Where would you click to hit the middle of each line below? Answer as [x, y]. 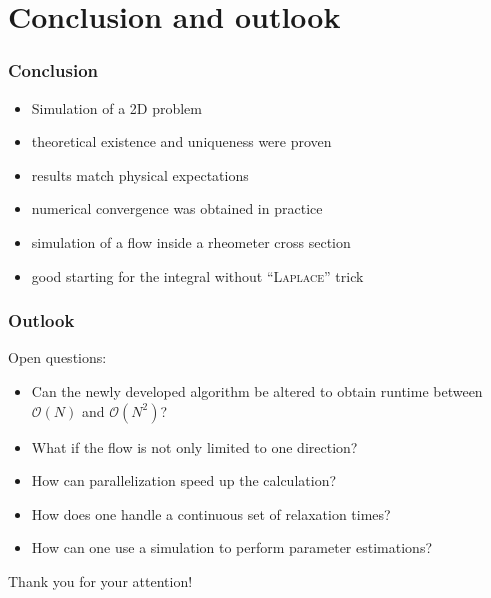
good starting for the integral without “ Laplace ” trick [197, 275]
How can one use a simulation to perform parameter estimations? [231, 547]
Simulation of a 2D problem [116, 107]
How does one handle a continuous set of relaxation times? [211, 513]
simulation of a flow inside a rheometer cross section [191, 241]
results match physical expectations [140, 174]
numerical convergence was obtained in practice [177, 208]
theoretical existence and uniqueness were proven [181, 141]
